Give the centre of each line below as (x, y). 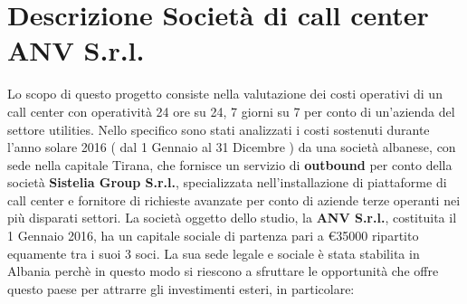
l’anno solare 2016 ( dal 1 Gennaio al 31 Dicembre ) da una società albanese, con (232, 147)
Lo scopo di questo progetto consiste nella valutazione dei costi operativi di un (225, 94)
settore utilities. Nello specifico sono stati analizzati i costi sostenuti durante (219, 129)
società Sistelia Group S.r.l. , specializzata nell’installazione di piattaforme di (227, 182)
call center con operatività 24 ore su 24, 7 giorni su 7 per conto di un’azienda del (231, 111)
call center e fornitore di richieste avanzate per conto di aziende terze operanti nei (234, 199)
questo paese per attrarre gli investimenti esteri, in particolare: (181, 288)
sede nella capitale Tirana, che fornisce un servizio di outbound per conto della (230, 164)
